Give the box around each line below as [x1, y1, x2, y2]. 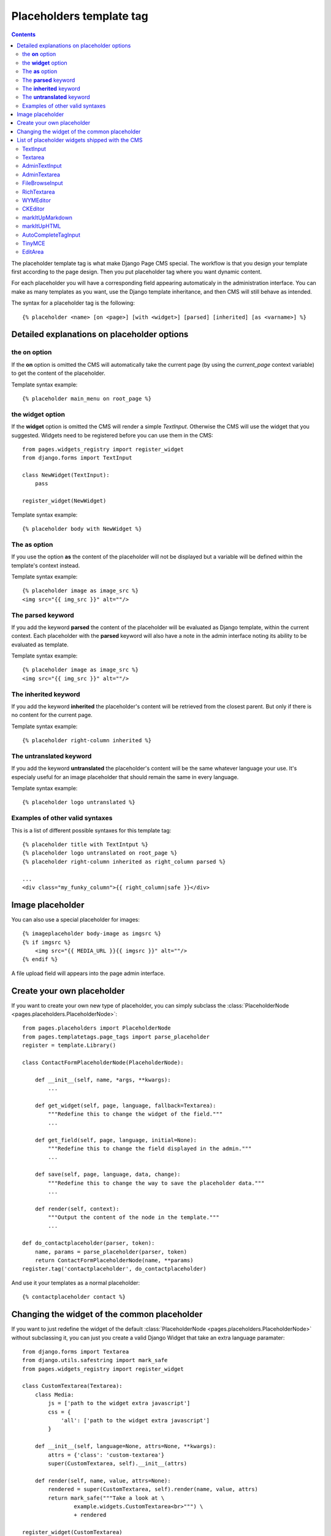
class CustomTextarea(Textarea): [22, 1382, 123, 1390]
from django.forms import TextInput [22, 455, 132, 461]
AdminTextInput [22, 162, 62, 170]
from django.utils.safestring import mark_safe [22, 1357, 168, 1364]
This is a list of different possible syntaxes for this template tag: [11, 826, 172, 834]
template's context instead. [11, 562, 80, 569]
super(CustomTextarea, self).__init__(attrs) [48, 1460, 187, 1467]
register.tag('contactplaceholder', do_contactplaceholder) [22, 1266, 207, 1272]
